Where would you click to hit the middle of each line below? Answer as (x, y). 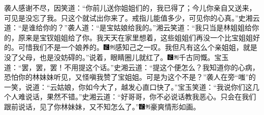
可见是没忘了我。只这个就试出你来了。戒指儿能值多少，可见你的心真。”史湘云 (132, 17)
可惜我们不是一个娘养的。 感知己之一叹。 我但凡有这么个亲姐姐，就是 (138, 47)
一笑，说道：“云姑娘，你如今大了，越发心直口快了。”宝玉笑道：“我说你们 (125, 87)
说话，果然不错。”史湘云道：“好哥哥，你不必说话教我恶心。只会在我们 (141, 97)
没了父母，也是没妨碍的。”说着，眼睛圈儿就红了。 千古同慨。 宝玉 (117, 57)
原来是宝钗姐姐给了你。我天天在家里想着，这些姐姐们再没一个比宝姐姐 (135, 37)
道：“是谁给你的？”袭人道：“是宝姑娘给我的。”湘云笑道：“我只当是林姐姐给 (128, 27)
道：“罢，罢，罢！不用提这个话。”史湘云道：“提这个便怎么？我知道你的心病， (132, 67)
